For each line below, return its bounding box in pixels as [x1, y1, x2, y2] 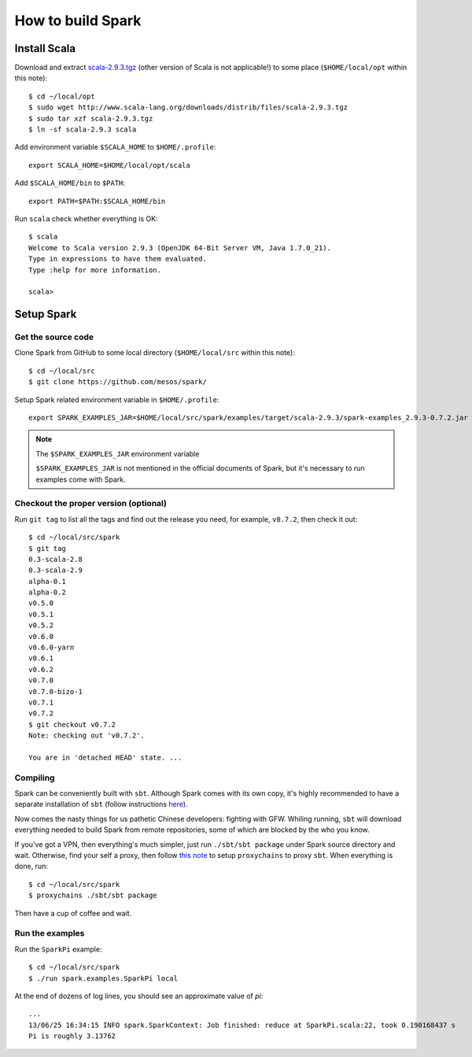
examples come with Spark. [35, 475, 126, 484]
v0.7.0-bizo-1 [28, 687, 83, 696]
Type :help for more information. [28, 265, 161, 275]
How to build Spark [14, 12, 142, 29]
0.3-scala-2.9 [28, 566, 83, 575]
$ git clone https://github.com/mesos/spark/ [28, 378, 208, 386]
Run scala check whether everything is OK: [14, 213, 158, 224]
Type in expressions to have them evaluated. [28, 254, 208, 264]
